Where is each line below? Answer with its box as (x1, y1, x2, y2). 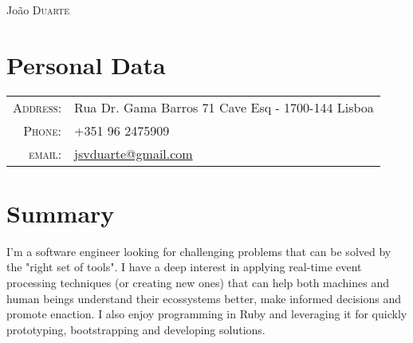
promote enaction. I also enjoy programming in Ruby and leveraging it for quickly (6, 306, 407, 322)
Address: (13, 97, 62, 116)
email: (28, 144, 62, 163)
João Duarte (6, 2, 70, 18)
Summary (6, 196, 115, 229)
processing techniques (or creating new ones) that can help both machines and (6, 274, 389, 291)
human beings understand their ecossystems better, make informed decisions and (6, 290, 402, 306)
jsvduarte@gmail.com (74, 144, 193, 163)
